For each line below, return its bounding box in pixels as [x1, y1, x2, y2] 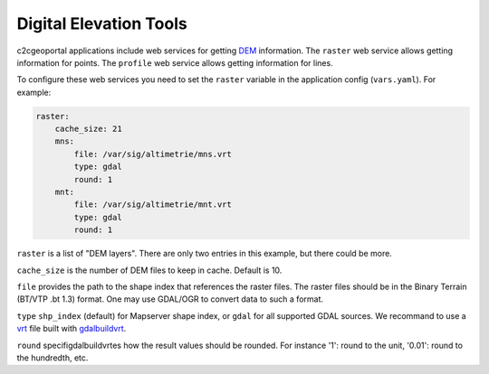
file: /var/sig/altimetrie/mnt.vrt [73, 200, 233, 210]
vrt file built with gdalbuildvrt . [16, 323, 127, 334]
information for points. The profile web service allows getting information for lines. [16, 57, 334, 68]
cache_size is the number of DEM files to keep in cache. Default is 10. [16, 265, 283, 276]
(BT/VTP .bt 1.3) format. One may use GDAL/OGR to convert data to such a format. [16, 294, 324, 304]
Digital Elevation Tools [16, 14, 187, 33]
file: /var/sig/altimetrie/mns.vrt [73, 149, 233, 159]
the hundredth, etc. [16, 352, 89, 363]
